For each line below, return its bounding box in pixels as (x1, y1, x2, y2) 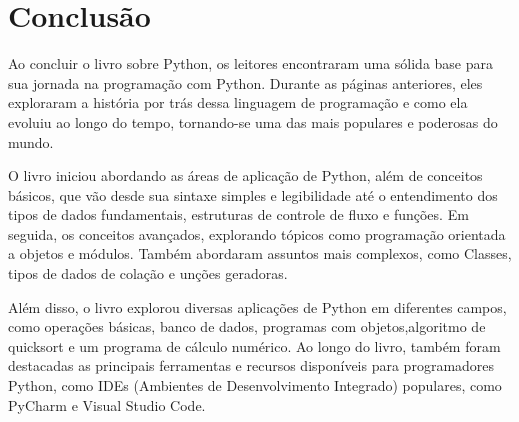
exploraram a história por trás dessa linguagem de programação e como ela (8, 92, 468, 113)
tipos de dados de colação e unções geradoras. (8, 263, 288, 284)
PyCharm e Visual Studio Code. (8, 394, 206, 415)
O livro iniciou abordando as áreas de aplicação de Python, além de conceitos (8, 165, 483, 186)
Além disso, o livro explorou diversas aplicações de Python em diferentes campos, (8, 296, 507, 317)
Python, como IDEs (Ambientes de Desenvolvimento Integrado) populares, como (8, 375, 502, 396)
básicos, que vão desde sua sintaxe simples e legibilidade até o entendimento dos (8, 184, 498, 205)
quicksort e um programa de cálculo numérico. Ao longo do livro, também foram (8, 335, 501, 356)
